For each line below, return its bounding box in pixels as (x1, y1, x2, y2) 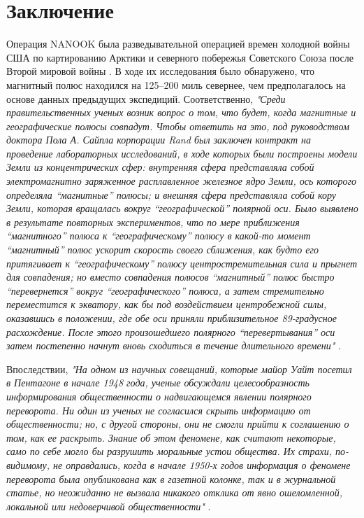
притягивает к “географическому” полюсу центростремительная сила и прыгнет (6, 255, 358, 270)
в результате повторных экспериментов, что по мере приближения (6, 214, 300, 229)
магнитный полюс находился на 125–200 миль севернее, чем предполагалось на (6, 77, 346, 92)
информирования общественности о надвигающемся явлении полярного (6, 388, 312, 403)
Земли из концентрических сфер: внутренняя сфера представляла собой (6, 160, 314, 174)
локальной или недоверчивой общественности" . (6, 498, 211, 513)
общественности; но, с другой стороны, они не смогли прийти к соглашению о (6, 416, 349, 431)
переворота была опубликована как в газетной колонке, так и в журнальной (6, 471, 336, 486)
